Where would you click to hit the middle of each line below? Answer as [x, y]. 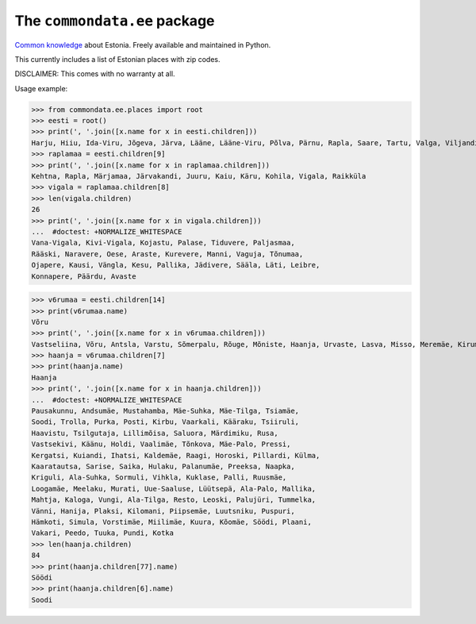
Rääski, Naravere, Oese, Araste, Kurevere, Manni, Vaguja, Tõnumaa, [167, 254]
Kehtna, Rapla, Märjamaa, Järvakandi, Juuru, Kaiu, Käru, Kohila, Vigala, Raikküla [199, 176]
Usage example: [41, 88]
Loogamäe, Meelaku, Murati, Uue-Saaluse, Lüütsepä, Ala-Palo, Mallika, [174, 489]
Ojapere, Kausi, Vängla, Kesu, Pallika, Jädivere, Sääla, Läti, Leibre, [176, 265]
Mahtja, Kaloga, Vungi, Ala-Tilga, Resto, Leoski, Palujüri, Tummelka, [174, 500]
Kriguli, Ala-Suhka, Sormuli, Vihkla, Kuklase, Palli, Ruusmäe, [159, 478]
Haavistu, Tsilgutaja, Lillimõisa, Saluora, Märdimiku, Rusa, [155, 433]
